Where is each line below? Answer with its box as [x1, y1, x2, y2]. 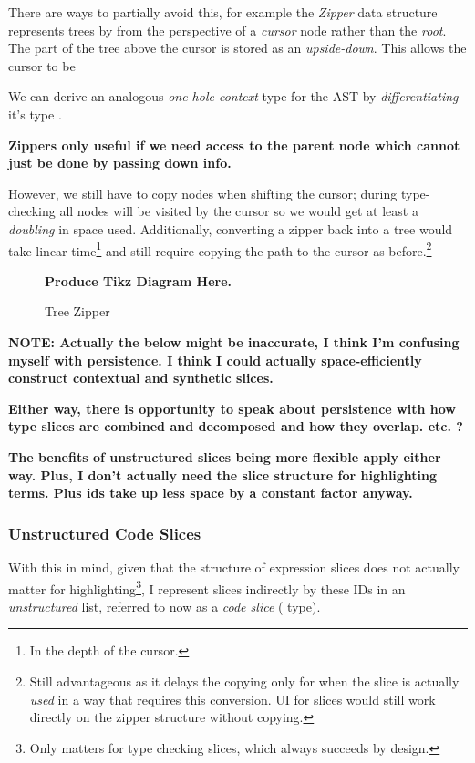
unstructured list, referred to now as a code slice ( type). [8, 596, 321, 615]
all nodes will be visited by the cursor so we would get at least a [59, 201, 418, 221]
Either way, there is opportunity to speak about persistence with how [8, 398, 456, 418]
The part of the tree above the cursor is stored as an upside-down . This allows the [8, 38, 467, 57]
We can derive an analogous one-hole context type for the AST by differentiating [8, 87, 459, 106]
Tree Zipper [45, 302, 110, 321]
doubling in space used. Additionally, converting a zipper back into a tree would [8, 219, 453, 238]
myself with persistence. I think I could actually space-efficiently [8, 350, 422, 369]
